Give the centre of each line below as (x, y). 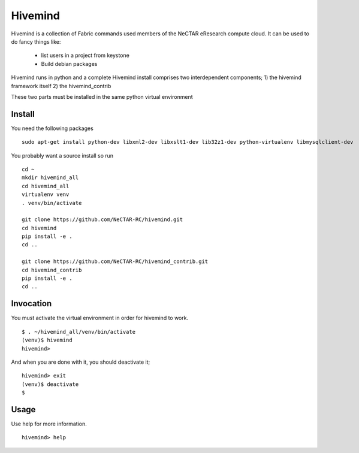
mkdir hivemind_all (50, 178)
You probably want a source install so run (62, 155)
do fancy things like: (36, 41)
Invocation (31, 303)
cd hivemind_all (46, 186)
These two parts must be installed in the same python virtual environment (102, 96)
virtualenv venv (46, 194)
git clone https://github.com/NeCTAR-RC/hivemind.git (102, 220)
